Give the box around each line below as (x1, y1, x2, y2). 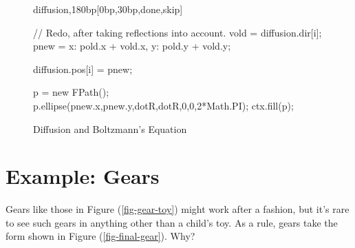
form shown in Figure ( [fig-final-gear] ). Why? (6, 229, 195, 243)
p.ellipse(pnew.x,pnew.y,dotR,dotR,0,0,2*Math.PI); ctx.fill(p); (33, 98, 294, 112)
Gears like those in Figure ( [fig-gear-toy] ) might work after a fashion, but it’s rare (6, 202, 349, 216)
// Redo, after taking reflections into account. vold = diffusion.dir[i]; (33, 25, 322, 39)
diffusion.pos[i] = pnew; (33, 61, 133, 76)
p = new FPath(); (33, 85, 109, 99)
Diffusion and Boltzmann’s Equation (33, 121, 187, 136)
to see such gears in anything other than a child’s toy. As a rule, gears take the (6, 215, 338, 229)
